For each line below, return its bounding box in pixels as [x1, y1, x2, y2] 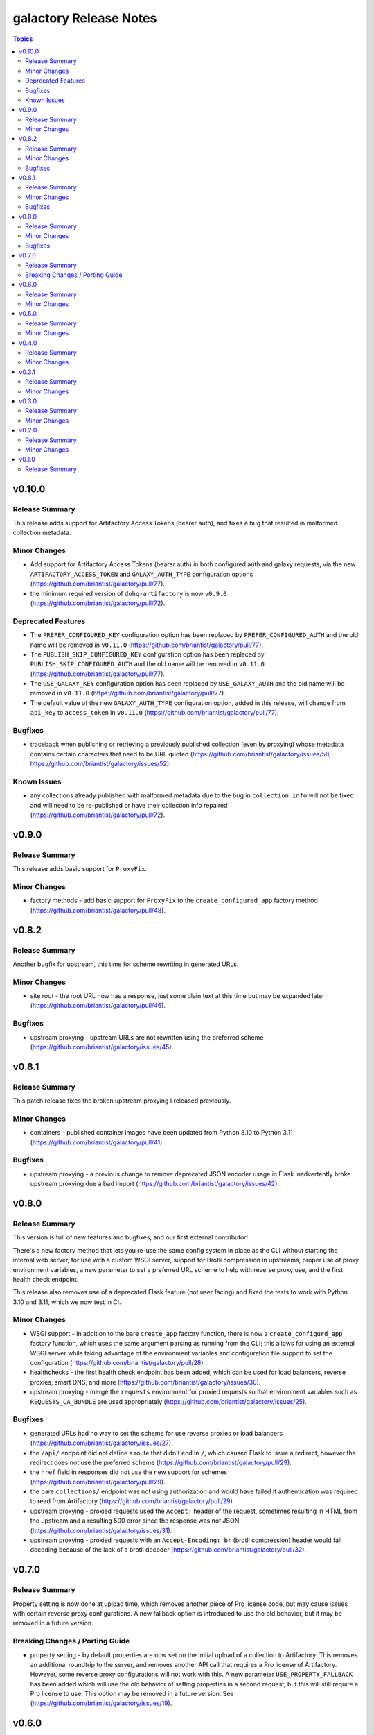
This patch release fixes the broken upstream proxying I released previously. [12, 1097, 231, 1105]
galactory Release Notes [12, 10, 157, 26]
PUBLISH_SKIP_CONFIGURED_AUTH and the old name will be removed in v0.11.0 [30, 660, 265, 668]
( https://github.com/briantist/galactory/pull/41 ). [30, 1138, 164, 1146]
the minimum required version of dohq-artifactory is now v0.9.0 [30, 589, 227, 598]
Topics [12, 35, 33, 43]
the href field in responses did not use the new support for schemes [30, 1468, 228, 1476]
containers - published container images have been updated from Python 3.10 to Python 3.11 [30, 1128, 294, 1137]
